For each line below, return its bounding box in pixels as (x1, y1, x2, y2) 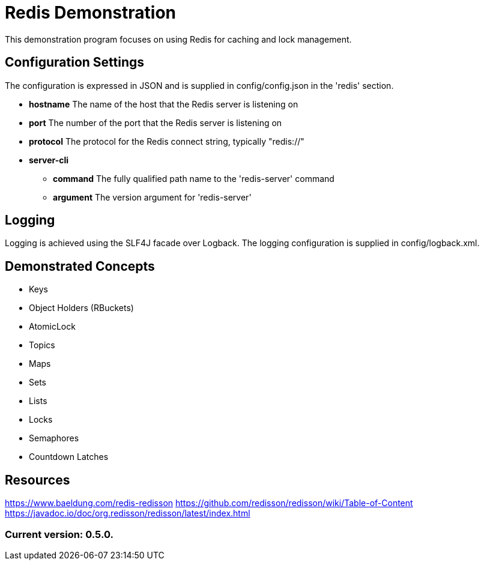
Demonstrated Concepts (5, 258, 155, 274)
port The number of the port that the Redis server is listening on (29, 117, 282, 128)
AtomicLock (29, 321, 76, 332)
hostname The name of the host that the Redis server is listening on (29, 98, 298, 109)
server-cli (29, 154, 69, 165)
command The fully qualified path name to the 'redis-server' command (53, 173, 334, 184)
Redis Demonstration (5, 2, 176, 23)
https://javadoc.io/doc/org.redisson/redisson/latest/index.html (5, 508, 250, 519)
